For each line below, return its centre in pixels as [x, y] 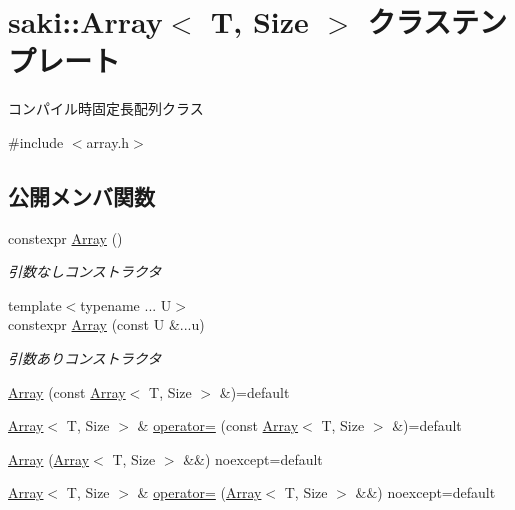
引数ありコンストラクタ [85, 358]
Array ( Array [49, 458]
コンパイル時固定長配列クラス [106, 108]
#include [36, 141]
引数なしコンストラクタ [85, 271]
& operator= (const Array [218, 425]
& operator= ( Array [199, 492]
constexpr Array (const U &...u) [106, 324]
